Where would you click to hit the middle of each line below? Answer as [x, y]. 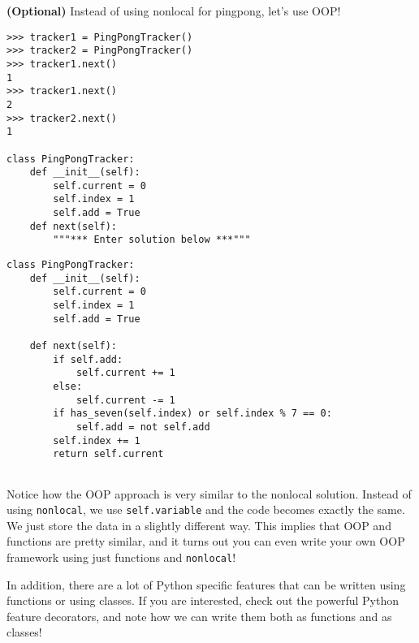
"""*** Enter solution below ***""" [152, 240]
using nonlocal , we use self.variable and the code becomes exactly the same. [206, 509]
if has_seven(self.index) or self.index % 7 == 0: [192, 414]
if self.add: [88, 359]
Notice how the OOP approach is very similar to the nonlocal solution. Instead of [209, 493]
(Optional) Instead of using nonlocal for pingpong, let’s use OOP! [174, 11]
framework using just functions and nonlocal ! [121, 557]
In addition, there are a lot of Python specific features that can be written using [206, 584]
